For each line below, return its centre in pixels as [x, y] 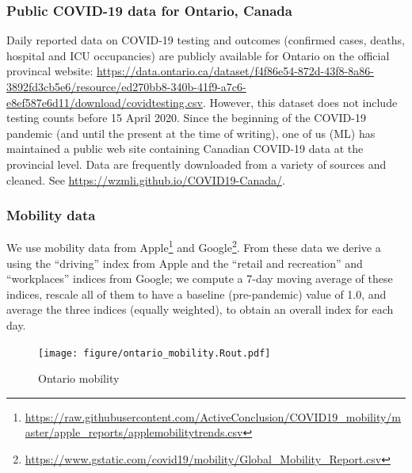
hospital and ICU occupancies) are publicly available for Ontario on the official [198, 55]
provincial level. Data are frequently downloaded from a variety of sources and [196, 164]
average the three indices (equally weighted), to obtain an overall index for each [200, 309]
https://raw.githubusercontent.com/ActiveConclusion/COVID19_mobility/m [213, 416]
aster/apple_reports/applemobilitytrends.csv [134, 432]
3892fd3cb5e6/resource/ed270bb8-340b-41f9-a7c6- [126, 86]
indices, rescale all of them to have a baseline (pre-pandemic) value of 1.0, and [196, 294]
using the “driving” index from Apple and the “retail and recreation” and [185, 263]
